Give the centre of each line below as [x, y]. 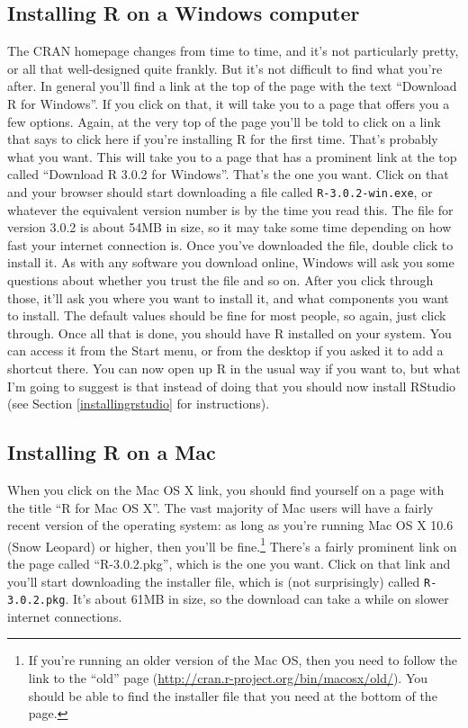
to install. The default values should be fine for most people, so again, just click [227, 315]
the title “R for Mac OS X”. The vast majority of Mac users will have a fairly [220, 507]
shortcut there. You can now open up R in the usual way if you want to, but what [234, 368]
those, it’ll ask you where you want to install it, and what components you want [228, 297]
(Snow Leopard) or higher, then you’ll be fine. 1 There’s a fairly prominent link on [232, 544]
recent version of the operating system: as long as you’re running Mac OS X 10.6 [230, 525]
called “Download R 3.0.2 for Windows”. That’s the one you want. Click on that [228, 174]
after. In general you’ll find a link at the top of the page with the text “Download [232, 86]
